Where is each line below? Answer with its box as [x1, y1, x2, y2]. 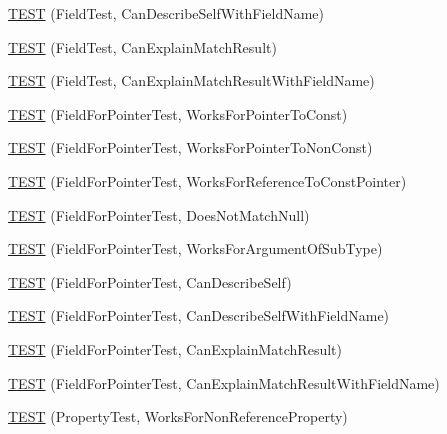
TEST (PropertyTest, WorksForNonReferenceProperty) [8, 406, 348, 427]
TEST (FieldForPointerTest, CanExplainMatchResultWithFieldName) [8, 372, 440, 393]
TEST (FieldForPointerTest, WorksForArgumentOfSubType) [8, 238, 383, 259]
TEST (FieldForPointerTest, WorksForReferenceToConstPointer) [8, 170, 407, 191]
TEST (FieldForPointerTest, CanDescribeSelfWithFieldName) [8, 305, 390, 326]
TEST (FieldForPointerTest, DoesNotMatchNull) [8, 204, 310, 225]
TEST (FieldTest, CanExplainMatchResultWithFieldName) [8, 70, 375, 91]
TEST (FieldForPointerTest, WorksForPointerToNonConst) [8, 137, 373, 158]
